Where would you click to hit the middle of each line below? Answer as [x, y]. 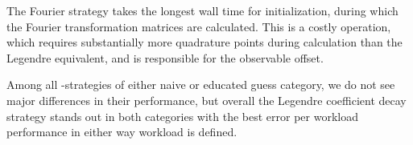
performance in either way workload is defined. [122, 132]
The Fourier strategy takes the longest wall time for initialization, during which [202, 10]
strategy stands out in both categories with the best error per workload [182, 116]
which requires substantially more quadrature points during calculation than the [204, 42]
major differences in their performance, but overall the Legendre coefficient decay [206, 100]
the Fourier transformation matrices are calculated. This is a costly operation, [199, 26]
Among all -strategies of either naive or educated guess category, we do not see [201, 85]
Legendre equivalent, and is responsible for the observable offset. [165, 57]
